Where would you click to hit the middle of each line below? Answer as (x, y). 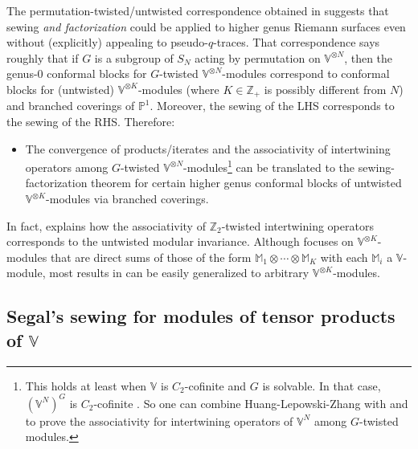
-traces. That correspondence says (297, 42)
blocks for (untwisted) (60, 89)
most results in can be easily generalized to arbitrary (179, 273)
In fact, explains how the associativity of (106, 225)
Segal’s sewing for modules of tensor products (201, 316)
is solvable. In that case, (322, 385)
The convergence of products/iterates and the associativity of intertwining (208, 148)
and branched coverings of (71, 106)
